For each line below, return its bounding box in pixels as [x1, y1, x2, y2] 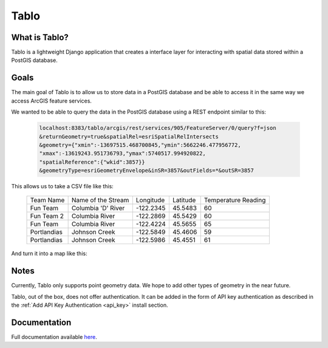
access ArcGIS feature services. [11, 97, 92, 104]
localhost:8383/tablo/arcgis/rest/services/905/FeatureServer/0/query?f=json [39, 125, 276, 132]
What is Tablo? [11, 32, 69, 43]
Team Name [30, 196, 65, 205]
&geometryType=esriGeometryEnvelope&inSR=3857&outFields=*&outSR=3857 [39, 167, 255, 174]
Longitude [135, 196, 165, 205]
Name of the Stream [71, 196, 129, 205]
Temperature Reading [203, 196, 266, 205]
